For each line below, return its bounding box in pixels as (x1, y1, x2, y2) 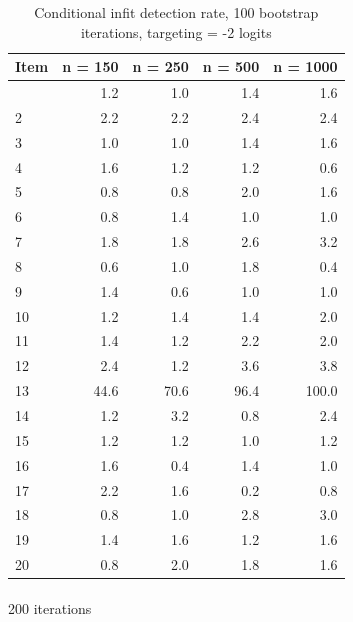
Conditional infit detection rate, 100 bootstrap (34, 2, 319, 22)
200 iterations (8, 597, 92, 618)
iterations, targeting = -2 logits (80, 21, 272, 42)
